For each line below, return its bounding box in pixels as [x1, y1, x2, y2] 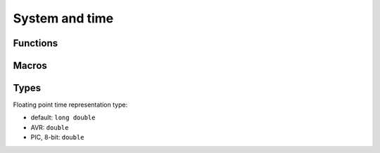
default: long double [30, 113, 96, 122]
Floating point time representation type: [13, 100, 128, 109]
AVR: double [30, 123, 69, 131]
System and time [13, 11, 114, 26]
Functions [13, 37, 58, 49]
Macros [13, 60, 47, 72]
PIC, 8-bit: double [30, 133, 84, 142]
